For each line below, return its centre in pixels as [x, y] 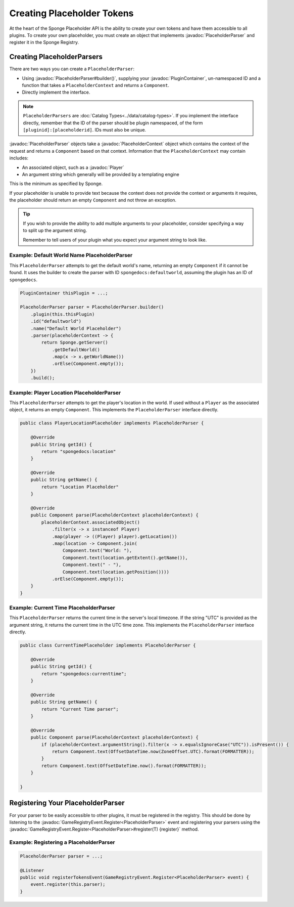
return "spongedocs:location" [79, 451]
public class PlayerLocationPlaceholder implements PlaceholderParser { [112, 423]
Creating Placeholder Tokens [71, 13]
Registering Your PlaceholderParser [67, 803]
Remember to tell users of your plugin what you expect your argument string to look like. [115, 240]
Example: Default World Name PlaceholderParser [71, 255]
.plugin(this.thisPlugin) [63, 314]
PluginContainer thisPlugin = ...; [64, 293]
